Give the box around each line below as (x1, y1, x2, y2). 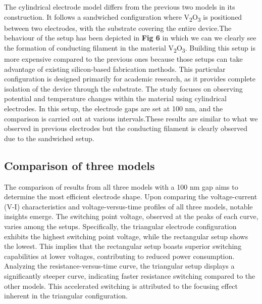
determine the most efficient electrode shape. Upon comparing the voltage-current (4, 191, 257, 202)
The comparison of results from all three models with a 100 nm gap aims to (4, 181, 238, 192)
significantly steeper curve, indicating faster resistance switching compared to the (4, 270, 255, 281)
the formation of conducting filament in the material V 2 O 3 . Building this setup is (4, 42, 255, 54)
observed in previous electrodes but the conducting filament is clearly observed (4, 123, 248, 134)
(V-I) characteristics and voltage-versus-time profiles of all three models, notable (4, 201, 253, 211)
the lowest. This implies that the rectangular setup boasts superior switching (4, 241, 242, 251)
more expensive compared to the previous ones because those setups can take (4, 54, 243, 64)
